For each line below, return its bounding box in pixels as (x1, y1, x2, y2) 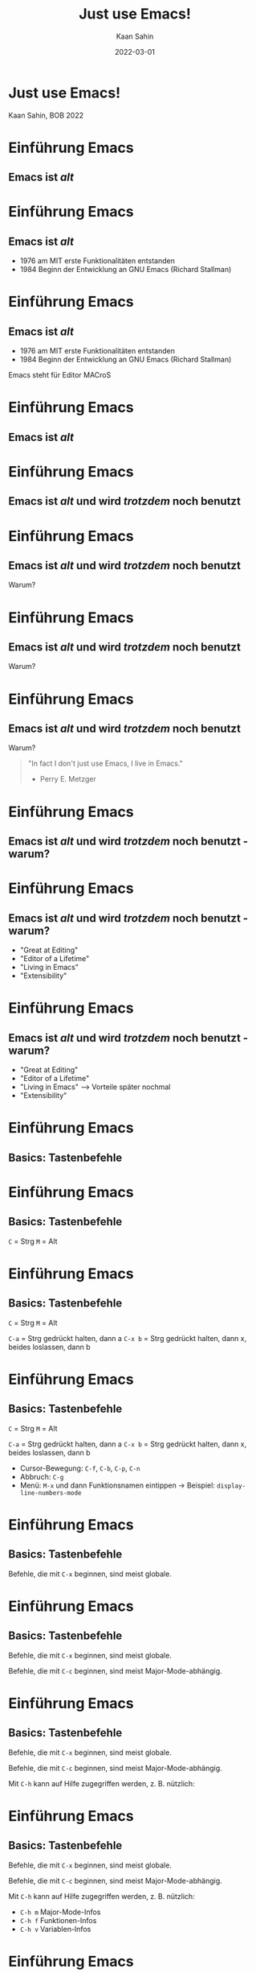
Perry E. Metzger (39, 774, 96, 784)
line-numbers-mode (19, 1488, 82, 1497)
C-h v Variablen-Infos (19, 1924, 91, 1934)
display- (216, 1482, 246, 1490)
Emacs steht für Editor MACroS (8, 370, 112, 380)
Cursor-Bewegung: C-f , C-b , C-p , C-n (19, 1463, 140, 1473)
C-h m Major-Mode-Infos (19, 1907, 101, 1917)
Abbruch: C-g (19, 1471, 64, 1481)
